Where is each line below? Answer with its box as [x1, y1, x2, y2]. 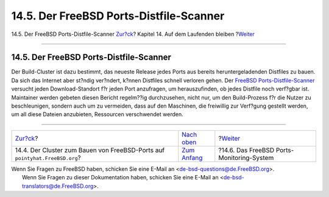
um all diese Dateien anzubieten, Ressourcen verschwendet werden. [11, 111, 183, 118]
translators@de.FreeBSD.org [22, 182, 94, 190]
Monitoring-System [218, 153, 274, 162]
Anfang [182, 153, 203, 162]
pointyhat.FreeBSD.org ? [15, 153, 82, 162]
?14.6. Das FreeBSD [218, 146, 275, 154]
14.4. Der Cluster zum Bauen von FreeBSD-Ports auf [15, 146, 165, 154]
